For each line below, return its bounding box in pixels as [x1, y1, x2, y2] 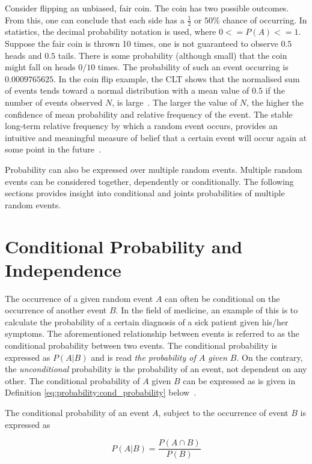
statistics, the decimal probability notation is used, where [5, 25, 216, 38]
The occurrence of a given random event [5, 292, 153, 304]
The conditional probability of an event [5, 406, 150, 418]
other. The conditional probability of [5, 374, 140, 387]
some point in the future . [5, 143, 101, 155]
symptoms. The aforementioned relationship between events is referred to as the [5, 327, 299, 340]
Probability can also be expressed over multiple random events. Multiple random [5, 163, 302, 175]
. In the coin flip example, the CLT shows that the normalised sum [53, 72, 300, 85]
